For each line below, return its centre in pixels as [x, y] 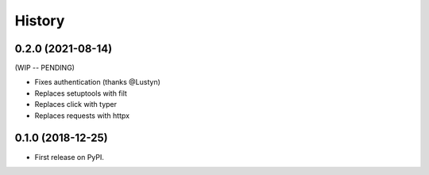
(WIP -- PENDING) [45, 68]
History [40, 21]
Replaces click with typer [76, 105]
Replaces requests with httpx [82, 116]
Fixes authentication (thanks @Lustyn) [97, 82]
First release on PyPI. [70, 157]
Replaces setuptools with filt [81, 93]
